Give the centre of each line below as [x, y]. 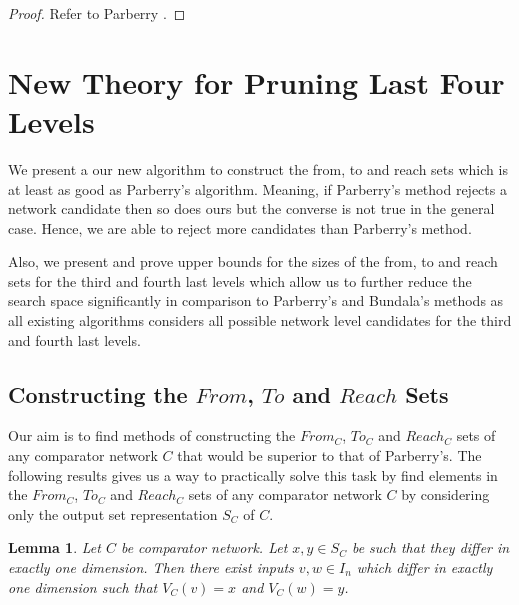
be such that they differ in [430, 547]
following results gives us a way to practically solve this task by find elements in [253, 474]
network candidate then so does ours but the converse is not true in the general [251, 208]
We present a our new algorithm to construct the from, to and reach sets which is [258, 168]
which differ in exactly [424, 567]
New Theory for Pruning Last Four [256, 81]
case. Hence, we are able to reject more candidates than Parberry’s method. [240, 227]
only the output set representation [113, 513]
